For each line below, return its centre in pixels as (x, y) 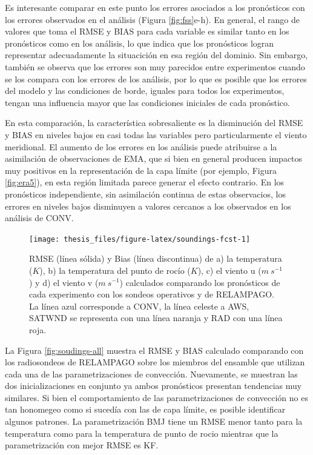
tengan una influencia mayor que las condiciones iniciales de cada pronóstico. (147, 102)
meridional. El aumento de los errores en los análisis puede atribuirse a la (141, 146)
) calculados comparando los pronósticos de (200, 282)
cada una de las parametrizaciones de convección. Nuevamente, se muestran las (151, 374)
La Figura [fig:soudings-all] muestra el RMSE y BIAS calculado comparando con (154, 350)
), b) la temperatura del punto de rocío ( (115, 270)
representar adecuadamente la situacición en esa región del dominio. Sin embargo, (156, 55)
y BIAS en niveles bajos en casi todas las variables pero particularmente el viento (156, 134)
